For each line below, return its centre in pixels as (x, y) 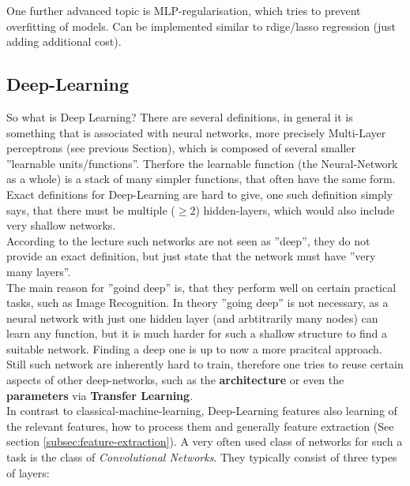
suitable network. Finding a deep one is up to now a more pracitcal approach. (194, 348)
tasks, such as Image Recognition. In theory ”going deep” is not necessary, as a (197, 303)
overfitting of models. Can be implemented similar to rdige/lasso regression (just (201, 26)
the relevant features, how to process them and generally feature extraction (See (200, 426)
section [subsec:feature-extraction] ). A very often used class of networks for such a (205, 441)
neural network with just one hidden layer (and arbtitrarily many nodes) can (192, 318)
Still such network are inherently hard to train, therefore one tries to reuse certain (205, 364)
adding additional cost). (64, 41)
